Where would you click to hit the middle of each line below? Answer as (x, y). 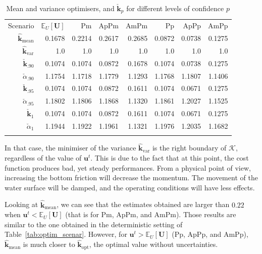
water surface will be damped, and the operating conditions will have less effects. (130, 187)
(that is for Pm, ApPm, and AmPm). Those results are (151, 214)
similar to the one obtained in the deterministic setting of (94, 224)
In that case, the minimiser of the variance (70, 148)
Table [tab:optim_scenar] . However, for (66, 234)
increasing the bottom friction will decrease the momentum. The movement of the (131, 177)
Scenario (21, 25)
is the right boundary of (189, 148)
